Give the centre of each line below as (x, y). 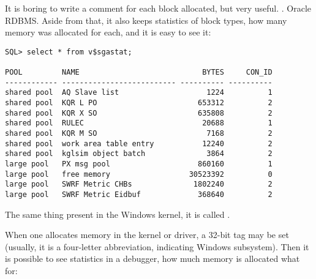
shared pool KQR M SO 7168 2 (139, 134)
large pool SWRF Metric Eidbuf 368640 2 (139, 194)
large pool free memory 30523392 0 (139, 174)
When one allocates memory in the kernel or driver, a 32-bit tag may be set (147, 235)
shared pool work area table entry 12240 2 (139, 143)
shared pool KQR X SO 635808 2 (139, 113)
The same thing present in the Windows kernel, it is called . (118, 214)
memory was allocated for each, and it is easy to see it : (108, 32)
